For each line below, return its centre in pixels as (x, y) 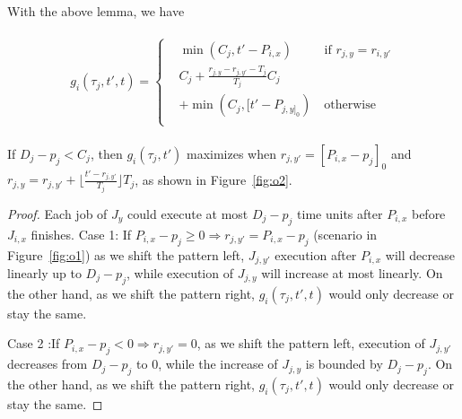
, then (106, 153)
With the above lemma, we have (96, 11)
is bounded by (344, 364)
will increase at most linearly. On (352, 272)
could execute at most (188, 213)
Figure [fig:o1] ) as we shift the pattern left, (126, 254)
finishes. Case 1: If (81, 234)
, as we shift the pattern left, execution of (311, 343)
